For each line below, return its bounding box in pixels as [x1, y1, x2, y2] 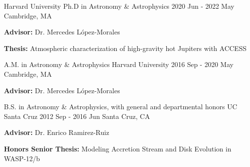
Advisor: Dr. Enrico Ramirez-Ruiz [4, 127, 109, 137]
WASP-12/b [4, 153, 40, 163]
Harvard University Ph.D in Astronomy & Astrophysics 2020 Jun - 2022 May [4, 1, 234, 11]
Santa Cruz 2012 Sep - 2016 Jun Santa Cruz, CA [4, 111, 150, 121]
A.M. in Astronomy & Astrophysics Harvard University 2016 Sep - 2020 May [4, 59, 233, 69]
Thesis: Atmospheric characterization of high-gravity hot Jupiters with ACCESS [4, 43, 247, 53]
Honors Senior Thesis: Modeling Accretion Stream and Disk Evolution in [4, 143, 232, 153]
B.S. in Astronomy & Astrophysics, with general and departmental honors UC [4, 101, 237, 112]
